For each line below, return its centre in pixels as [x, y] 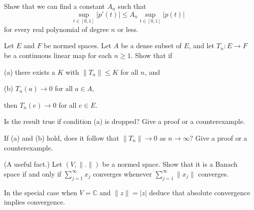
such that [132, 6]
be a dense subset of [151, 45]
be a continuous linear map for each [58, 55]
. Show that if [151, 55]
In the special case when [41, 192]
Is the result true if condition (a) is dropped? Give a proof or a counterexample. [125, 121]
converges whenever [122, 173]
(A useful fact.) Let [33, 164]
